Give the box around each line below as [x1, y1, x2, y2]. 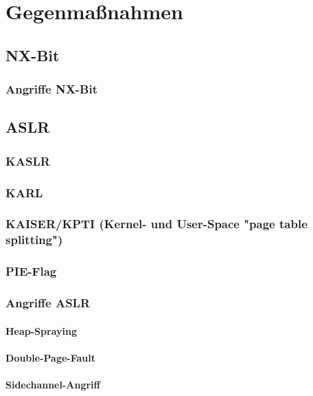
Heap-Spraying [5, 323, 77, 338]
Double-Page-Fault [5, 350, 95, 364]
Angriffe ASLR [5, 294, 91, 311]
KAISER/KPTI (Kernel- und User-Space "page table [5, 215, 308, 232]
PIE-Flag [5, 263, 57, 280]
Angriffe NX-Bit [5, 80, 98, 98]
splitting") [5, 231, 63, 248]
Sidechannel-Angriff [5, 377, 100, 391]
